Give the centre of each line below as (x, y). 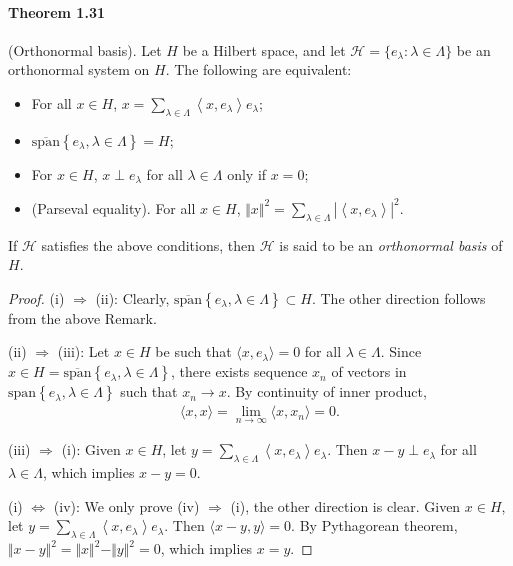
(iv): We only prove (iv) (126, 505)
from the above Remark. (82, 317)
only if (247, 173)
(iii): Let (83, 351)
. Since (401, 351)
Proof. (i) (36, 297)
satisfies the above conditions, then (148, 244)
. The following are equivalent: (258, 69)
